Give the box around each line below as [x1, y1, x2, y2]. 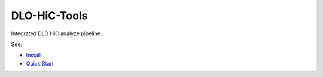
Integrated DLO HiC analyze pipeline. [11, 30, 102, 37]
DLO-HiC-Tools [11, 9, 88, 22]
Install [26, 51, 41, 59]
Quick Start [26, 60, 54, 67]
